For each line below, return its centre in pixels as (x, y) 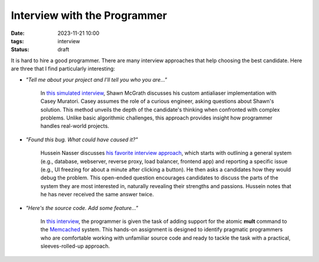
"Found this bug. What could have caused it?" (82, 140)
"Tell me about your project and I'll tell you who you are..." (97, 79)
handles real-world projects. (75, 126)
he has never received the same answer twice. (97, 195)
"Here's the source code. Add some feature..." (82, 208)
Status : (20, 50)
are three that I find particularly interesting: (63, 69)
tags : (17, 41)
